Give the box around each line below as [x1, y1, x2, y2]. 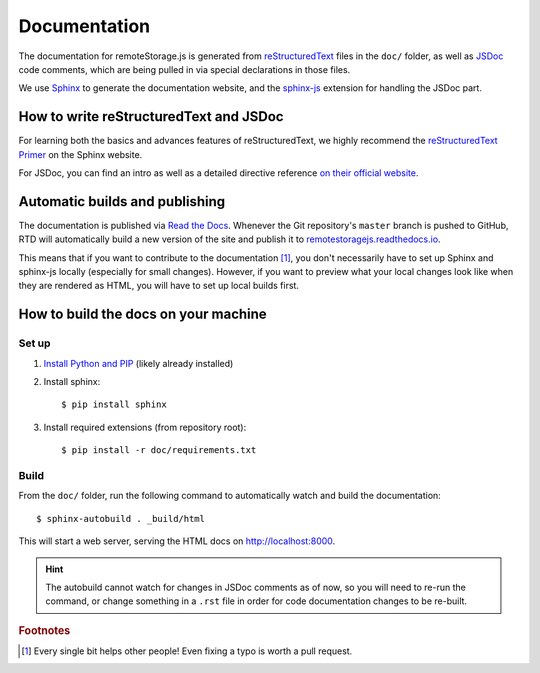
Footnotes [18, 623, 71, 637]
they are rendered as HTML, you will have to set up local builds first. [18, 280, 300, 292]
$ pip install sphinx [61, 399, 167, 410]
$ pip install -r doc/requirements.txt [61, 445, 257, 456]
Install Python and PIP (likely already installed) [43, 357, 234, 369]
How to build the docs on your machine [18, 306, 267, 323]
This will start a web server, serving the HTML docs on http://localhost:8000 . [18, 535, 336, 547]
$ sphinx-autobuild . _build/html [36, 513, 205, 524]
